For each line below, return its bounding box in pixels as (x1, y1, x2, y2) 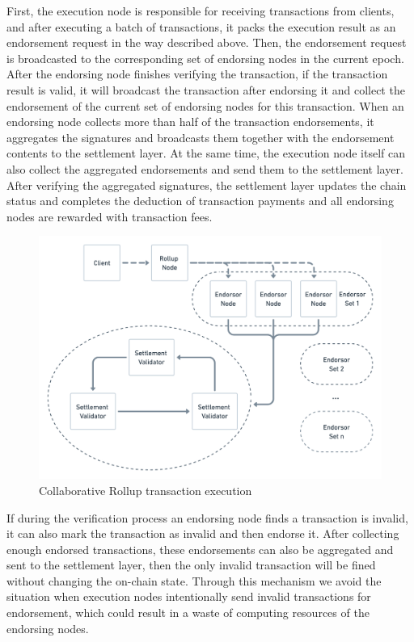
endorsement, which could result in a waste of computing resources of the (6, 604, 370, 621)
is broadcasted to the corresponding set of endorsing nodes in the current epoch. (6, 49, 404, 66)
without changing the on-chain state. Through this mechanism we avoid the (6, 572, 382, 589)
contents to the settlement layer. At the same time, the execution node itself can (6, 145, 405, 162)
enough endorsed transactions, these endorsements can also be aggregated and (6, 540, 394, 557)
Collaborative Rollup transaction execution (39, 481, 252, 498)
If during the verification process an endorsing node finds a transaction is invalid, (6, 509, 408, 526)
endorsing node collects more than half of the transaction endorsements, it (6, 113, 374, 130)
